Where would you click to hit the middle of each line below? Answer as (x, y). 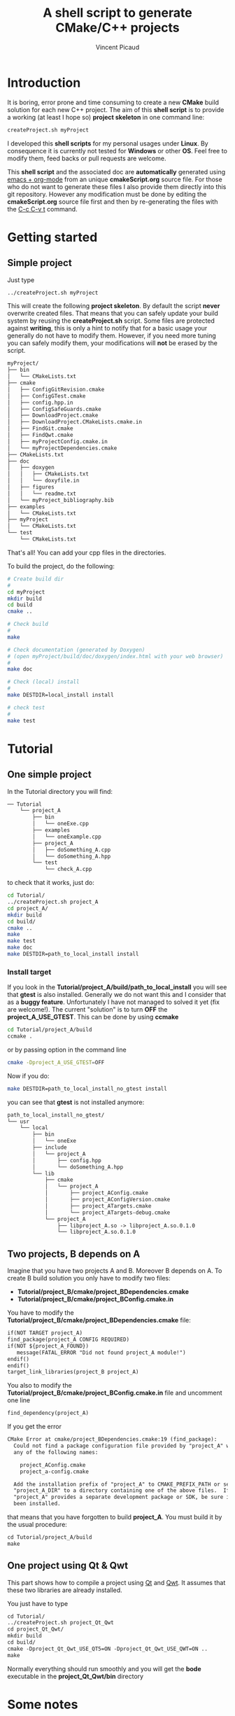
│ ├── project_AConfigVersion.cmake (107, 1200)
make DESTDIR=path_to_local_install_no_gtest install (87, 1089)
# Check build (28, 625)
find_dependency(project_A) (48, 1413)
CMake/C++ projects (117, 28)
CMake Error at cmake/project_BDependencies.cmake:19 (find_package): (112, 1439)
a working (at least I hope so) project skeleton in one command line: (106, 117)
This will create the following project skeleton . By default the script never (114, 306)
